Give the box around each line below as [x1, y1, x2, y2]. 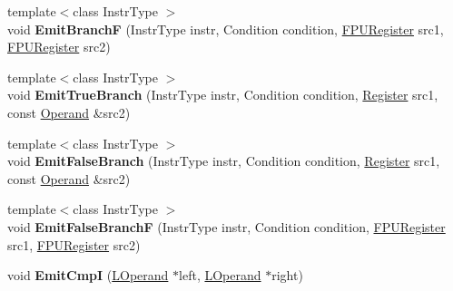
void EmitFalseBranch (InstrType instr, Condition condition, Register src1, [7, 151, 440, 170]
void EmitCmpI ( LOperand [7, 266, 169, 285]
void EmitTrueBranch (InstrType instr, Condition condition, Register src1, [7, 85, 438, 104]
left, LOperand [179, 266, 261, 285]
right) [271, 266, 303, 285]
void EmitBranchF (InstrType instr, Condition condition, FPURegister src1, [7, 19, 444, 38]
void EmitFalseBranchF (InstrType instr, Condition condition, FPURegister [7, 217, 446, 236]
